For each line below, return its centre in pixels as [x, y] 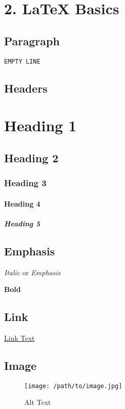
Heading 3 [25, 183]
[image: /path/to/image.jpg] [73, 386]
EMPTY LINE [22, 61]
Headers [26, 88]
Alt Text [38, 402]
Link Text [19, 338]
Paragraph [32, 40]
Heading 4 [22, 203]
